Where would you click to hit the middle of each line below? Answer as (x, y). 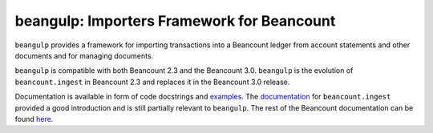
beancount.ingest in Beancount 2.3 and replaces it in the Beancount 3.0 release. (152, 82)
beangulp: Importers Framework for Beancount (175, 21)
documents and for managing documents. (84, 55)
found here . (34, 119)
